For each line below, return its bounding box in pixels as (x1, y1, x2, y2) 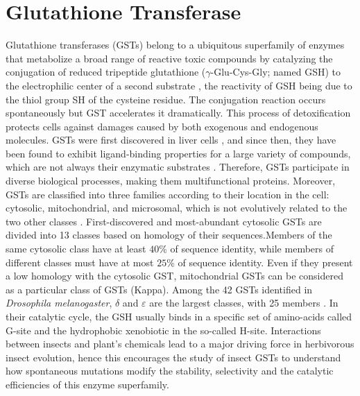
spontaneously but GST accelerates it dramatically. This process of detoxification (6, 105, 351, 120)
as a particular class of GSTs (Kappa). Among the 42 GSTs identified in (6, 282, 313, 296)
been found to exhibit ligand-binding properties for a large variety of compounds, (6, 146, 351, 160)
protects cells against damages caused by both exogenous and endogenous (6, 119, 318, 133)
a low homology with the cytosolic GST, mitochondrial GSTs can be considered (6, 268, 344, 283)
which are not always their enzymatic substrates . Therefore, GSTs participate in (6, 160, 350, 174)
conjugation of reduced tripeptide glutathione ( (6, 64, 206, 79)
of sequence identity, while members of (170, 241, 334, 256)
